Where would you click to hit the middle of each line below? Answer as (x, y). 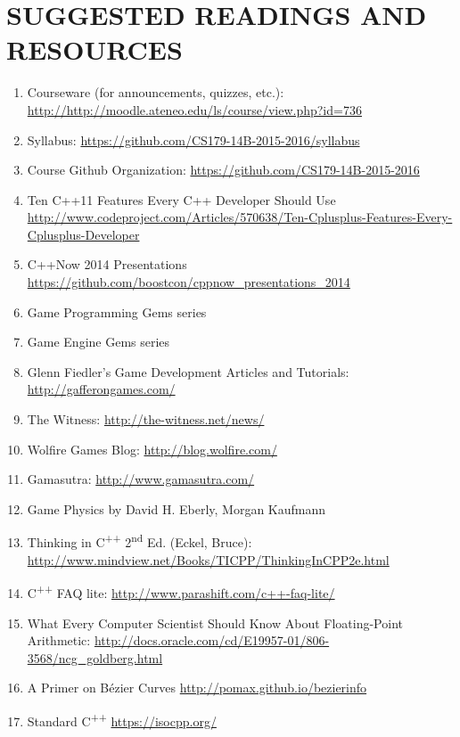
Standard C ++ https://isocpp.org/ (122, 719)
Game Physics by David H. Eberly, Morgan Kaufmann (177, 508)
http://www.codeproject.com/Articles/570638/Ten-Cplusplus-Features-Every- (240, 217)
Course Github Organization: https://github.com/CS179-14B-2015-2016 (223, 170)
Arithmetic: (59, 640)
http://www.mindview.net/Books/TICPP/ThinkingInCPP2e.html (208, 559)
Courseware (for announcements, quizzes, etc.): (156, 92)
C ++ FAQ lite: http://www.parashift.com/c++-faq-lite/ (181, 591)
